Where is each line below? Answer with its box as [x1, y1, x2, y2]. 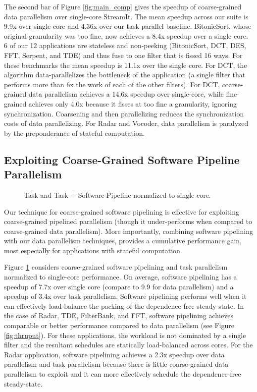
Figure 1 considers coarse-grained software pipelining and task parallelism [4, 262, 228, 272]
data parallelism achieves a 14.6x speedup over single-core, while [28, 89, 224, 99]
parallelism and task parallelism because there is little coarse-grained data [4, 359, 229, 369]
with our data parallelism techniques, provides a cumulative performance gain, [4, 235, 242, 246]
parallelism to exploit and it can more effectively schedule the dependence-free [4, 369, 241, 379]
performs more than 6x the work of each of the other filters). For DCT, [4, 79, 220, 89]
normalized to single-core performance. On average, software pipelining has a [4, 272, 237, 282]
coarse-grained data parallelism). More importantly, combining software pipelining [4, 225, 253, 236]
